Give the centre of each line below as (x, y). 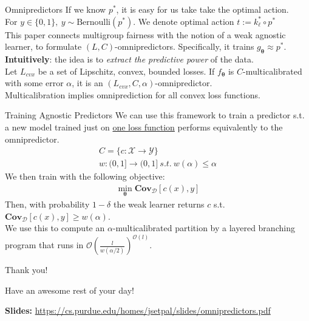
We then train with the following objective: (85, 176)
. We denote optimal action (184, 21)
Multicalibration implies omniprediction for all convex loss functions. (133, 94)
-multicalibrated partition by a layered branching (204, 228)
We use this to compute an (55, 228)
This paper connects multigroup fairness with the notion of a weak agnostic (145, 34)
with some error (34, 83)
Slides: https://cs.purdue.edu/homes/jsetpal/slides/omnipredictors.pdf (138, 310)
